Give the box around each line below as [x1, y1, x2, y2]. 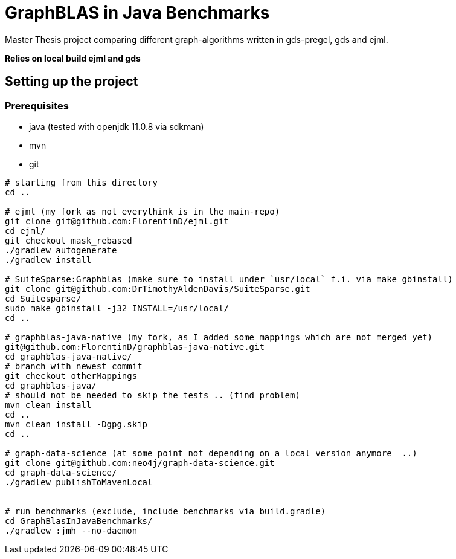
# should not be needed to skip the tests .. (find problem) [5, 390, 300, 400]
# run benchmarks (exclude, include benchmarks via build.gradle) [5, 506, 326, 516]
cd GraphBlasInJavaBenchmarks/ [5, 515, 153, 526]
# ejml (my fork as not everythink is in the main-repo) [5, 206, 280, 216]
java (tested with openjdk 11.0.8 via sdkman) [29, 121, 204, 132]
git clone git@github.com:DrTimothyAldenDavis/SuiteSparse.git [5, 283, 310, 294]
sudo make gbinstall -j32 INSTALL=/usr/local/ [5, 303, 229, 313]
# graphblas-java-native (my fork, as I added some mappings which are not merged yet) [5, 332, 433, 342]
